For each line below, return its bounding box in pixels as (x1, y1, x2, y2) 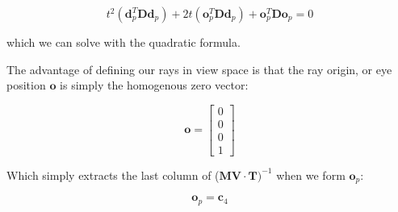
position (6, 77, 46, 94)
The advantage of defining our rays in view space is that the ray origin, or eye (6, 60, 392, 77)
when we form (276, 166, 346, 183)
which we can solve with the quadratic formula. (6, 34, 241, 50)
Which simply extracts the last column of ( (6, 166, 220, 183)
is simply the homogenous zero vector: (60, 77, 249, 94)
